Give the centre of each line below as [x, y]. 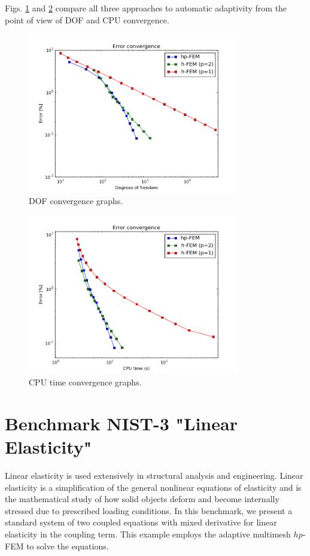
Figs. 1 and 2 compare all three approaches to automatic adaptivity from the [146, 8]
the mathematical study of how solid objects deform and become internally [142, 499]
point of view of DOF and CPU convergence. [87, 19]
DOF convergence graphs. [76, 201]
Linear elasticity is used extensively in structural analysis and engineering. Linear [154, 475]
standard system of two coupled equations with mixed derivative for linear [141, 522]
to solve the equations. [68, 546]
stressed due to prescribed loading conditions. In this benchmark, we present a [149, 510]
